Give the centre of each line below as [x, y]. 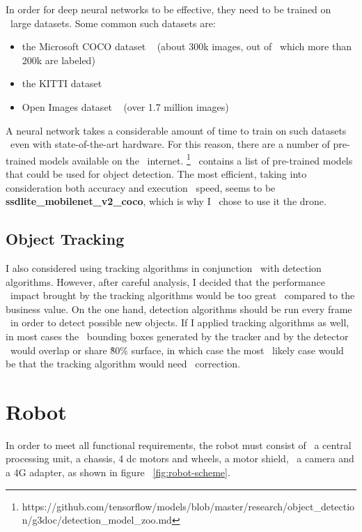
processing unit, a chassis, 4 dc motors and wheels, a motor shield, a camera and [180, 458]
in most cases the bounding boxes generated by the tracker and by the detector [177, 336]
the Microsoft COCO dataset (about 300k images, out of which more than [187, 46]
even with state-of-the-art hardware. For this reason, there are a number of [170, 144]
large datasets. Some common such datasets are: [113, 23]
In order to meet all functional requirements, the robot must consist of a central [179, 444]
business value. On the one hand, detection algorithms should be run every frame [179, 309]
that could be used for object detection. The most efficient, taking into [156, 174]
